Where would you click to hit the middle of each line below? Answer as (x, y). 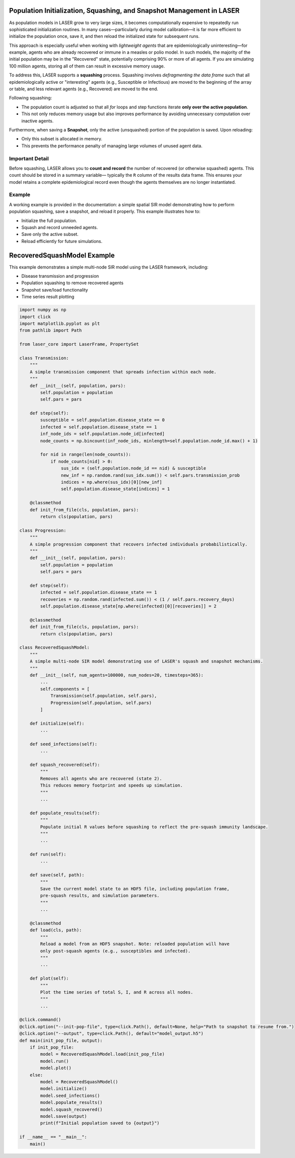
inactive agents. (37, 121)
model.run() (54, 1061)
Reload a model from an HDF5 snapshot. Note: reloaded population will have (135, 944)
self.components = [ (65, 689)
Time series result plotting (48, 297)
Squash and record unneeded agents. (60, 227)
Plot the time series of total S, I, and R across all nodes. (117, 992)
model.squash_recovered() (71, 1109)
